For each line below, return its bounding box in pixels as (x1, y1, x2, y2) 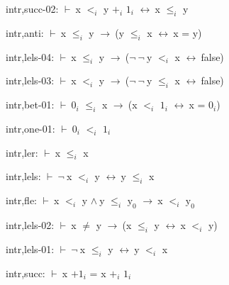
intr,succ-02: (6, 1, 59, 16)
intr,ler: (6, 145, 38, 160)
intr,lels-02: (6, 217, 55, 232)
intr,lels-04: (6, 49, 55, 64)
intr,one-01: (6, 121, 55, 135)
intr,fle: (6, 193, 38, 208)
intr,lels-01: (6, 241, 55, 256)
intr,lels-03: (6, 73, 55, 88)
